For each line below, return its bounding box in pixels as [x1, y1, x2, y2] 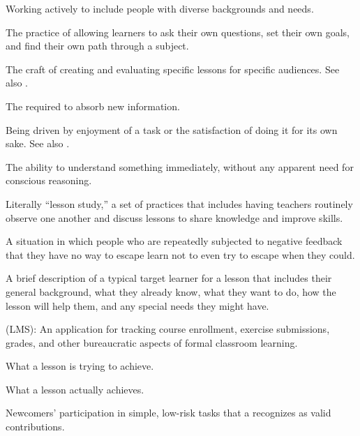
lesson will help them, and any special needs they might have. [6, 298, 269, 313]
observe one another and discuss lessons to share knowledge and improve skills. [6, 210, 343, 225]
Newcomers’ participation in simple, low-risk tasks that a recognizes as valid [6, 405, 331, 420]
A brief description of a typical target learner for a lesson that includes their [6, 271, 332, 285]
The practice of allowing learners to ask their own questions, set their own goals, [6, 24, 350, 39]
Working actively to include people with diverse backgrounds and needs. [6, 1, 314, 15]
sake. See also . [6, 136, 70, 151]
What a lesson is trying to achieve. [6, 359, 154, 373]
